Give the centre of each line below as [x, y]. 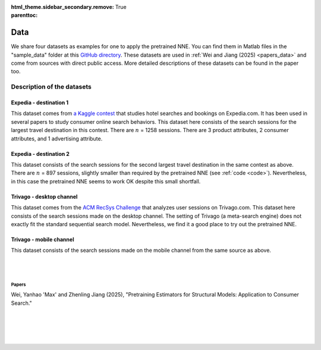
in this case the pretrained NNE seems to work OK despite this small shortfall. [106, 181]
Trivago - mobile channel [43, 239]
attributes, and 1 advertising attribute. [57, 138]
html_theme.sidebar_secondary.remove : [62, 7]
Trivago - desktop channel [44, 196]
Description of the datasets [51, 87]
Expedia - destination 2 [40, 154]
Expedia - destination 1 [40, 103]
